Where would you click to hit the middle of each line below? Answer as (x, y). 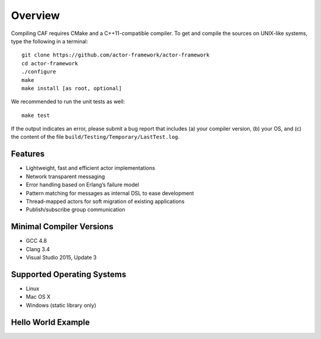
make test (36, 115)
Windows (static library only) (61, 305)
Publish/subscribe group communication (75, 210)
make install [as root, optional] (72, 88)
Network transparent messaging (65, 176)
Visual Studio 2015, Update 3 (61, 257)
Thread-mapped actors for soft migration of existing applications (105, 201)
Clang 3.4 (38, 249)
